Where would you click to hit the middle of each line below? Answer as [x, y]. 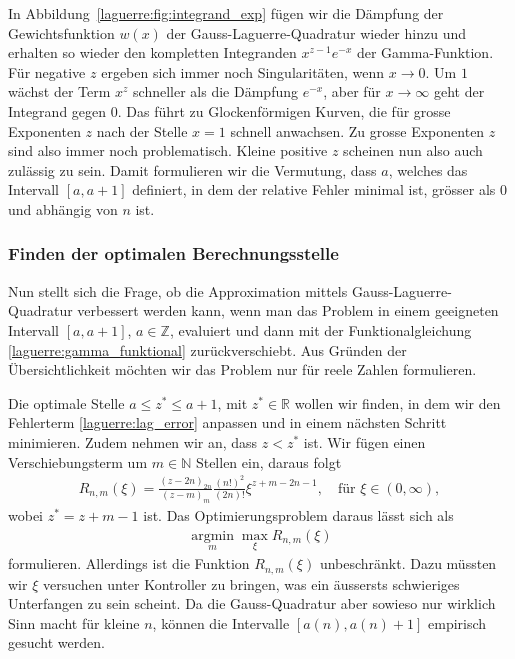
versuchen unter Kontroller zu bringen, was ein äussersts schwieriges [251, 583]
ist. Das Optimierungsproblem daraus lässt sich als [298, 515]
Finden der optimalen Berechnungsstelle [173, 253]
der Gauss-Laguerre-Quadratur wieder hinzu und [316, 32]
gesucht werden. [56, 642]
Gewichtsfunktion [61, 32]
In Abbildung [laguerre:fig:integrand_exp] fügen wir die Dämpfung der [226, 13]
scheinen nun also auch [413, 150]
